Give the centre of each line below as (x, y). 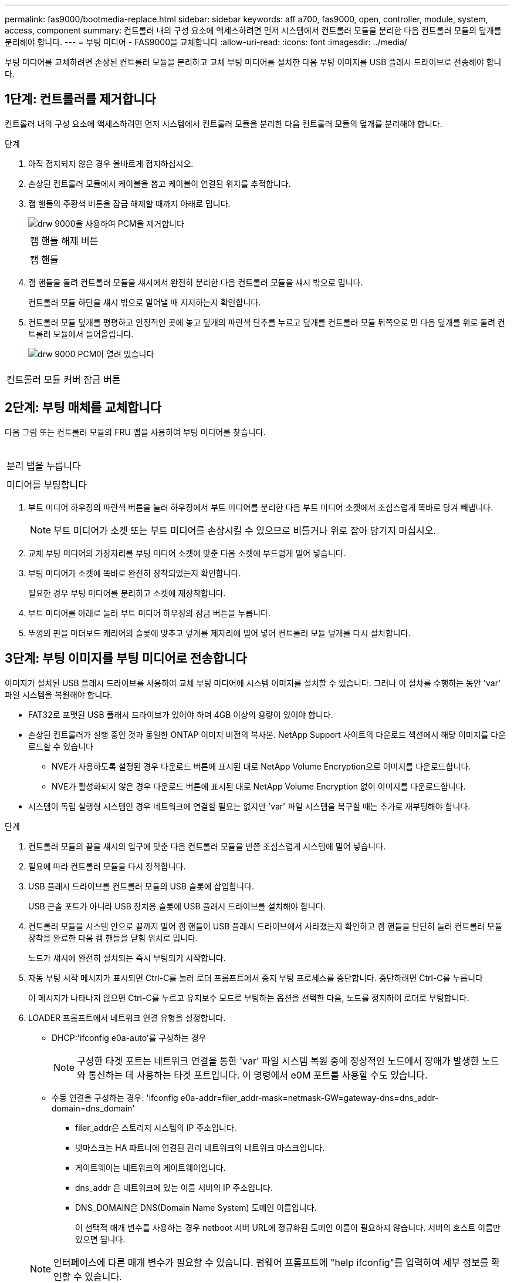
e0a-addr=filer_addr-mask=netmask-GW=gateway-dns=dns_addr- (310, 1097)
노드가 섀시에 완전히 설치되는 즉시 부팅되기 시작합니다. (127, 958)
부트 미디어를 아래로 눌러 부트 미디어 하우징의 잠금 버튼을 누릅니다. (149, 613)
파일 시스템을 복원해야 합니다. (59, 694)
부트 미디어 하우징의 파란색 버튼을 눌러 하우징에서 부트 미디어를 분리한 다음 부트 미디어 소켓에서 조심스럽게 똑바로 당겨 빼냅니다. (261, 507)
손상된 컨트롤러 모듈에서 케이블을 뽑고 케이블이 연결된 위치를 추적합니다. (160, 183)
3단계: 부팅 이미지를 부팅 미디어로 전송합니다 (126, 659)
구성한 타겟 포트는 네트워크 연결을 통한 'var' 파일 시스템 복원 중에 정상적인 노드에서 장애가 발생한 (278, 1061)
